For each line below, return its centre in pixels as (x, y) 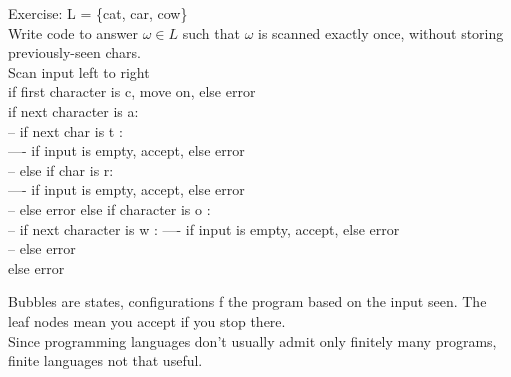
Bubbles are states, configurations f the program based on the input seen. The (247, 301)
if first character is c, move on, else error (132, 91)
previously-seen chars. (74, 52)
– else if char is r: (61, 169)
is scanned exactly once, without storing (381, 32)
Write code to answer (73, 32)
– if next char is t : (65, 130)
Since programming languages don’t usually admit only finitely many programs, (252, 340)
